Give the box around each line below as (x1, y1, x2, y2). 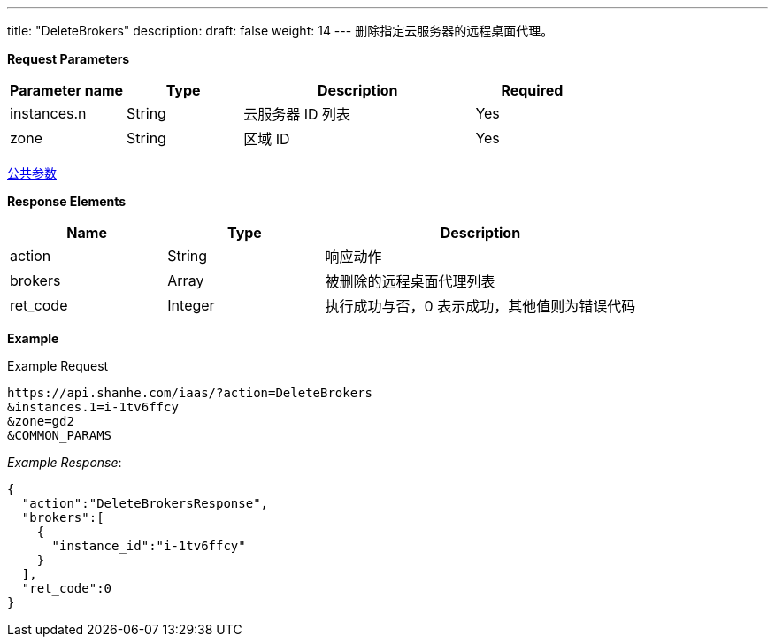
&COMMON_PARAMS (7, 428, 112, 442)
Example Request (7, 358, 109, 373)
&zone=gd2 (7, 414, 74, 428)
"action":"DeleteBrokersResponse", (21, 496, 269, 510)
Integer (167, 296, 215, 314)
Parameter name (10, 81, 124, 99)
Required (501, 81, 564, 99)
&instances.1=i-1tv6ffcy (7, 400, 179, 414)
